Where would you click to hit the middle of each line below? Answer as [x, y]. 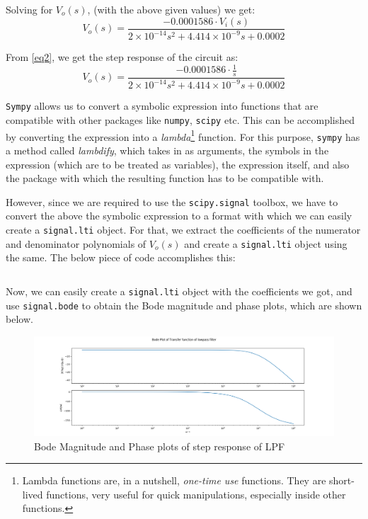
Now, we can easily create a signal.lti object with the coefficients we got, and [179, 291]
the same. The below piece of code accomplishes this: [121, 257]
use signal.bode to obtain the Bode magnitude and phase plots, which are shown [184, 305]
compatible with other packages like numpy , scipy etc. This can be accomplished [180, 119]
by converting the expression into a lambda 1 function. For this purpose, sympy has [183, 135]
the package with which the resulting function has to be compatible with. [165, 178]
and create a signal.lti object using [266, 243]
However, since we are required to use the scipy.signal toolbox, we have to [172, 201]
